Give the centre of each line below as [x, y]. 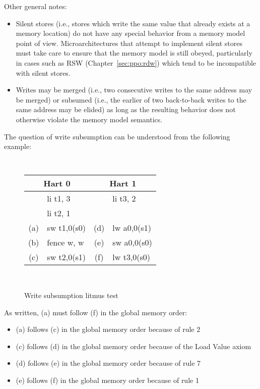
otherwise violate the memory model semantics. [89, 119]
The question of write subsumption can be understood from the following [117, 136]
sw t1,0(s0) [66, 228]
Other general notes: [36, 6]
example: [18, 146]
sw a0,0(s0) [132, 242]
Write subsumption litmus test [71, 295]
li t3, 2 [124, 199]
